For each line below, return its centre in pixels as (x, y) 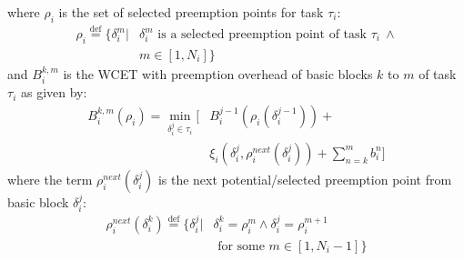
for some (241, 247)
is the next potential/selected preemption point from (305, 179)
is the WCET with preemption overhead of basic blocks (218, 73)
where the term (50, 179)
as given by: (54, 92)
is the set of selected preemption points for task (191, 12)
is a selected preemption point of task (262, 35)
